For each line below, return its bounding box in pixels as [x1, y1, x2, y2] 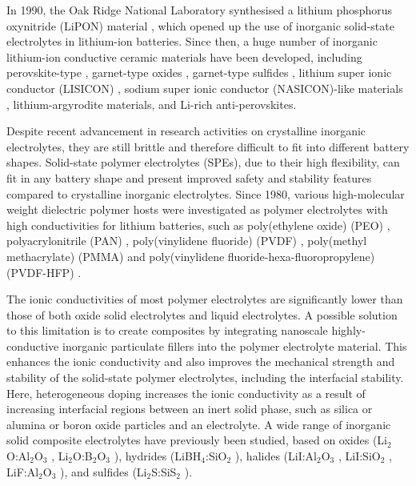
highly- [331, 322, 366, 339]
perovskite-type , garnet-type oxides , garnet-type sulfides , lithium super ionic [6, 64, 392, 81]
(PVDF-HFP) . [6, 263, 82, 280]
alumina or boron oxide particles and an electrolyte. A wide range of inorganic [6, 416, 391, 432]
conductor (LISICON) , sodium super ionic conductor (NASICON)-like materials [6, 79, 403, 96]
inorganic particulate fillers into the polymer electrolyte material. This [62, 337, 407, 354]
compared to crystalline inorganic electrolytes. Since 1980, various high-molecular [6, 185, 405, 202]
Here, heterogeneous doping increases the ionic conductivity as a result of [6, 384, 366, 401]
